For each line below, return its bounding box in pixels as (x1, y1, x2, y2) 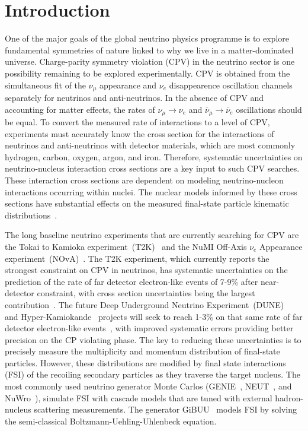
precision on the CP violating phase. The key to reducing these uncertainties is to (5, 333, 301, 346)
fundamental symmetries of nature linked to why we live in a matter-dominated (5, 43, 294, 56)
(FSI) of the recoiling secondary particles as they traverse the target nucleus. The (5, 368, 300, 381)
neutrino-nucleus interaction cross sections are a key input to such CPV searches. (5, 162, 300, 175)
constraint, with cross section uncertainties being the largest (37, 287, 255, 299)
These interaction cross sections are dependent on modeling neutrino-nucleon (5, 173, 284, 186)
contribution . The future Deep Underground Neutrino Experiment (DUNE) (5, 298, 284, 310)
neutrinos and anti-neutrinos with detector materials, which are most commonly (5, 139, 296, 151)
